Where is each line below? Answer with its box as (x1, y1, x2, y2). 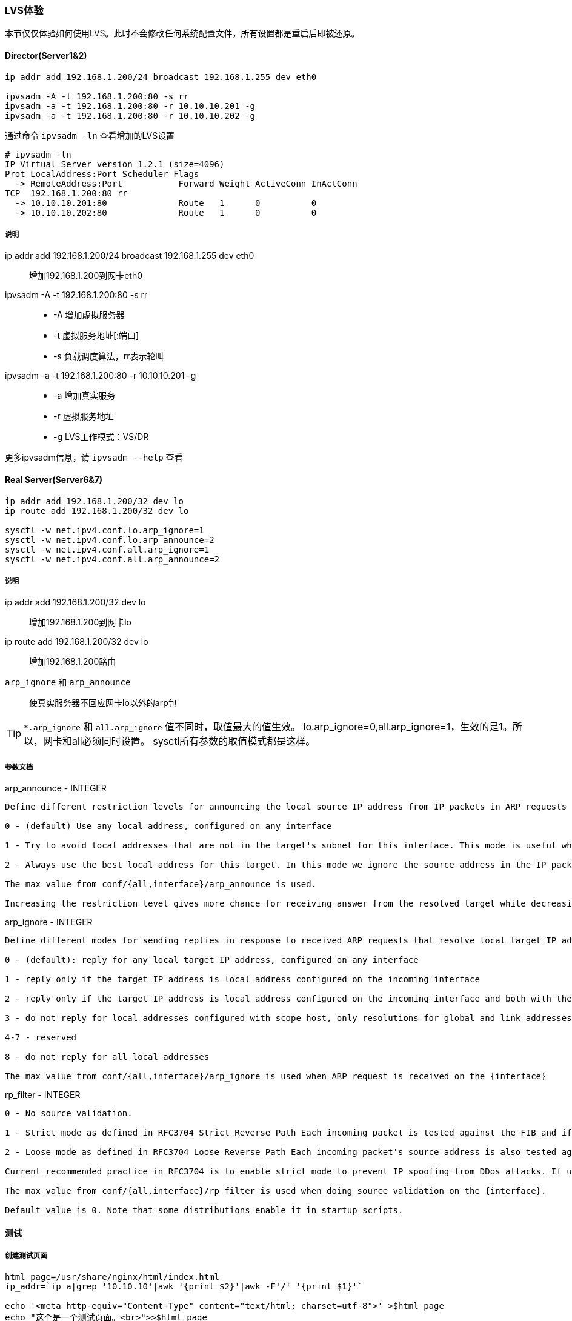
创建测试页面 (5, 1251, 47, 1260)
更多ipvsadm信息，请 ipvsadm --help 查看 (5, 452, 183, 463)
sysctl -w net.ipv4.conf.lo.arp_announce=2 (5, 534, 215, 545)
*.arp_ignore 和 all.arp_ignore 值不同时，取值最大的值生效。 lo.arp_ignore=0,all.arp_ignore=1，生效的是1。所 (24, 720, 522, 733)
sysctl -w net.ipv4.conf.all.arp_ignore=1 (5, 544, 210, 554)
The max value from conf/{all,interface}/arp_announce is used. (5, 879, 317, 890)
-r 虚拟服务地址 (53, 411, 114, 422)
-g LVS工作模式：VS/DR (53, 431, 149, 442)
